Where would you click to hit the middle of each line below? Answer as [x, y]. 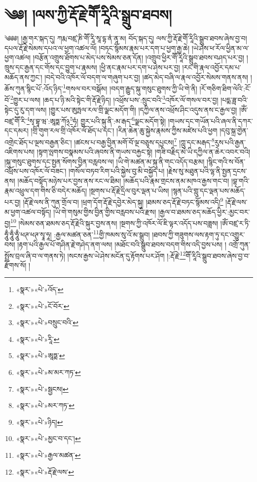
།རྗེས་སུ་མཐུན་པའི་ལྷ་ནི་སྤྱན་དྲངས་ [207, 171]
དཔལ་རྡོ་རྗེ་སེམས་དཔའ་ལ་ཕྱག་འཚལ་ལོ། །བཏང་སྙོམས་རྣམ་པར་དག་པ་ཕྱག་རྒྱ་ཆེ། [97, 48]
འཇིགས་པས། [20, 152]
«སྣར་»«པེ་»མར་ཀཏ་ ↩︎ [45, 405]
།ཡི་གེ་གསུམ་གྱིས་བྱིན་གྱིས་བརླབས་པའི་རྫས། [105, 211]
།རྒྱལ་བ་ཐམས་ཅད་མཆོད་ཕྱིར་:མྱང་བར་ [204, 211]
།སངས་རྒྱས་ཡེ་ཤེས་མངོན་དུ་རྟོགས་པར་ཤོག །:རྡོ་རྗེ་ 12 [127, 255]
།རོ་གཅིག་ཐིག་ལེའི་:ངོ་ [225, 88]
